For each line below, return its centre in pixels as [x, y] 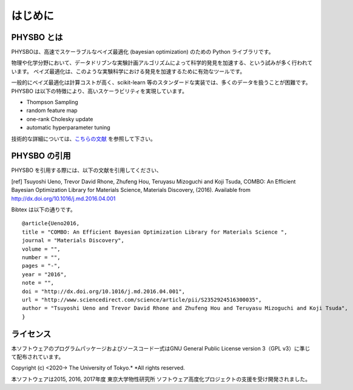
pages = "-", [41, 266]
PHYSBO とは [37, 37]
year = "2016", [45, 274]
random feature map [52, 111]
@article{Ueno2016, [51, 223]
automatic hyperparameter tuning [68, 128]
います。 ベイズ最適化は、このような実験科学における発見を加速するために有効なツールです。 [128, 71]
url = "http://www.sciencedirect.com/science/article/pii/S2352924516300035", [142, 299]
